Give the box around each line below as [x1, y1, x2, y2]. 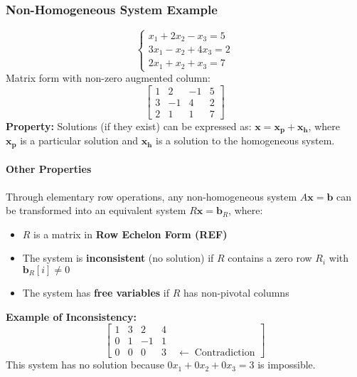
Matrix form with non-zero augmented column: [6, 70, 211, 85]
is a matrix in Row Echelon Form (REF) [33, 226, 228, 241]
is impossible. [257, 357, 316, 372]
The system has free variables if [22, 285, 169, 299]
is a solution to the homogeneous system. [156, 133, 335, 148]
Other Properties [6, 161, 92, 176]
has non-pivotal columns [183, 285, 289, 299]
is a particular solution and [20, 133, 139, 148]
